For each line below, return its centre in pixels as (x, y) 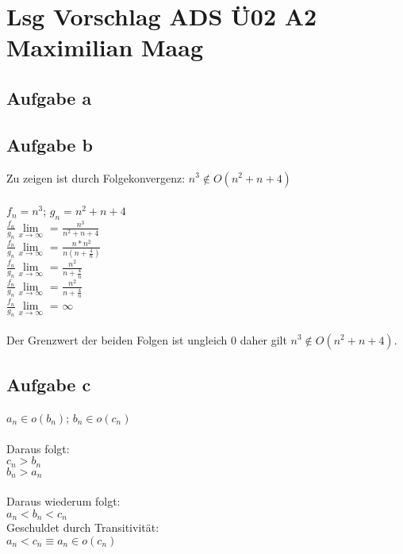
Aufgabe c (49, 384)
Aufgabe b (50, 144)
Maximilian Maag (105, 47)
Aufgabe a (49, 97)
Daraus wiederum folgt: (63, 500)
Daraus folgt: (38, 448)
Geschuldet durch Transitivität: (83, 527)
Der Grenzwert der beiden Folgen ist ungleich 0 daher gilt (147, 339)
